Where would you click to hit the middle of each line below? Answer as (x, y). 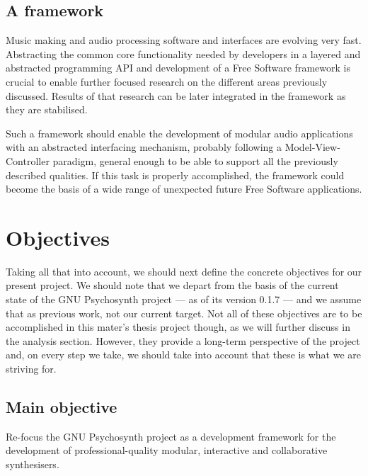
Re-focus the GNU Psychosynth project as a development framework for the (171, 436)
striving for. (31, 369)
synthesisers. (33, 464)
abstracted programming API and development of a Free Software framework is (178, 68)
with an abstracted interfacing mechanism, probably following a (144, 147)
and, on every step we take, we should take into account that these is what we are (183, 355)
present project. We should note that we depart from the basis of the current (172, 285)
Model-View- (312, 147)
